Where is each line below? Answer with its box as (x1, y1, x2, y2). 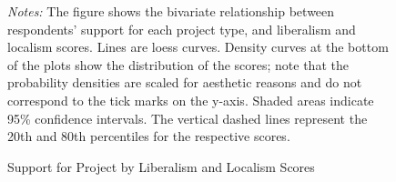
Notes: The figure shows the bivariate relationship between (7, 2, 335, 20)
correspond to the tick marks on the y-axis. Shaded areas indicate (7, 90, 374, 109)
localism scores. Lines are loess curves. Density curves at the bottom (7, 37, 389, 56)
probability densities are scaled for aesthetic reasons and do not (7, 73, 362, 92)
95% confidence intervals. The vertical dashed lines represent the (7, 108, 368, 127)
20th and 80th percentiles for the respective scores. (7, 126, 290, 146)
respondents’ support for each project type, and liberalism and (7, 19, 356, 38)
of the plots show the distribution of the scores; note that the (7, 55, 349, 74)
